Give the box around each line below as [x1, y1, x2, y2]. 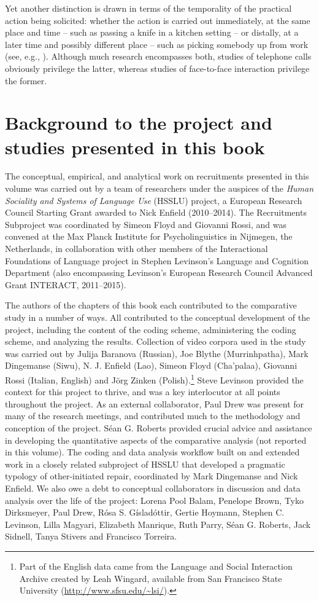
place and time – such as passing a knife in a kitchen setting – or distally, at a [5, 26, 299, 39]
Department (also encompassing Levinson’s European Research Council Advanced [5, 266, 313, 279]
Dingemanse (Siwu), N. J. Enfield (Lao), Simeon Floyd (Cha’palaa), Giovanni [5, 359, 298, 372]
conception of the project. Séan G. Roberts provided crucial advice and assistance [5, 422, 312, 434]
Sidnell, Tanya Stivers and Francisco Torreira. [5, 530, 177, 543]
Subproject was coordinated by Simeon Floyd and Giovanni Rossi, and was [5, 218, 287, 230]
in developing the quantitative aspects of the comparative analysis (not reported [5, 433, 307, 446]
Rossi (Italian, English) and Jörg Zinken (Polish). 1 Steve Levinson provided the [5, 371, 304, 386]
